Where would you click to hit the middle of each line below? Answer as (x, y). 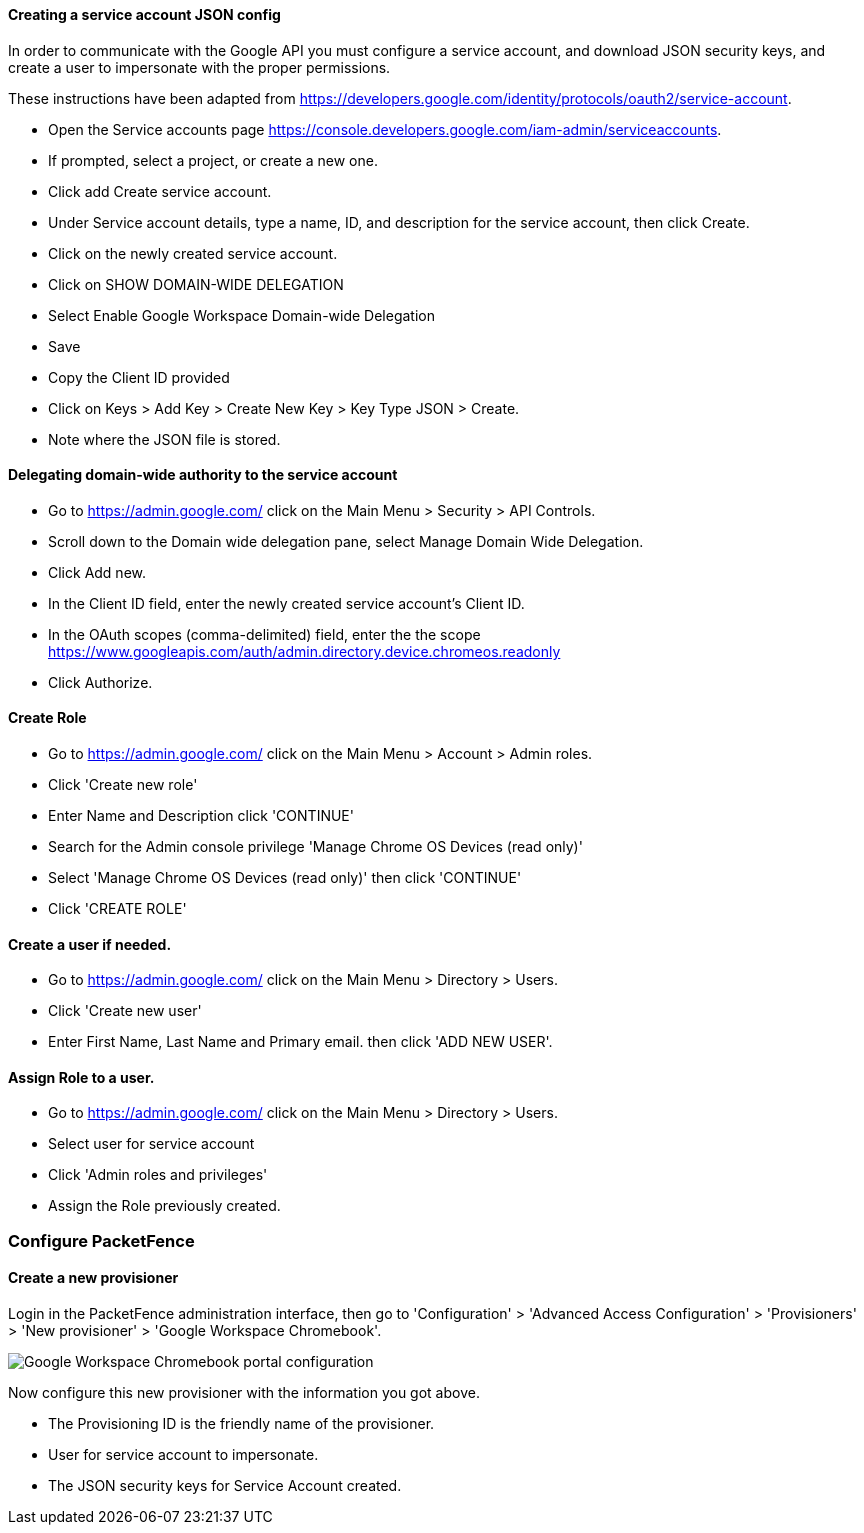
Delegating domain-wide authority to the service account (203, 475)
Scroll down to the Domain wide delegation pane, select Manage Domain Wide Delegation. (346, 541)
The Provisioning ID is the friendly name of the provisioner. (241, 1424)
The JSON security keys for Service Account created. (225, 1486)
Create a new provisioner (93, 1278)
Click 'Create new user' (125, 1011)
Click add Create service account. (160, 191)
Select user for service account (151, 1144)
